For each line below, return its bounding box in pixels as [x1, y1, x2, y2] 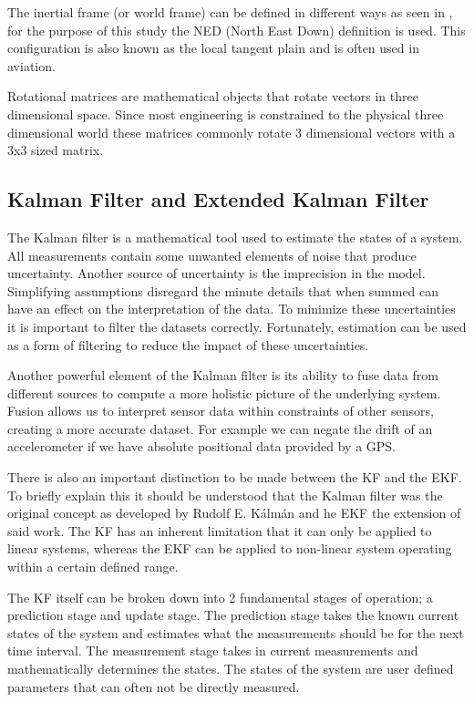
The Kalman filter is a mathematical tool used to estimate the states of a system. [7, 227, 463, 246]
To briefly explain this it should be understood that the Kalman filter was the [7, 485, 443, 504]
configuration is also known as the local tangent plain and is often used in [7, 38, 419, 57]
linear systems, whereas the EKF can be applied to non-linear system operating [7, 539, 452, 558]
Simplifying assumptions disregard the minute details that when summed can [7, 281, 439, 300]
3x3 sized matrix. [7, 140, 104, 160]
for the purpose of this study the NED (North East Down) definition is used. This [7, 20, 466, 39]
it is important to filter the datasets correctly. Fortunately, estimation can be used [7, 316, 467, 336]
